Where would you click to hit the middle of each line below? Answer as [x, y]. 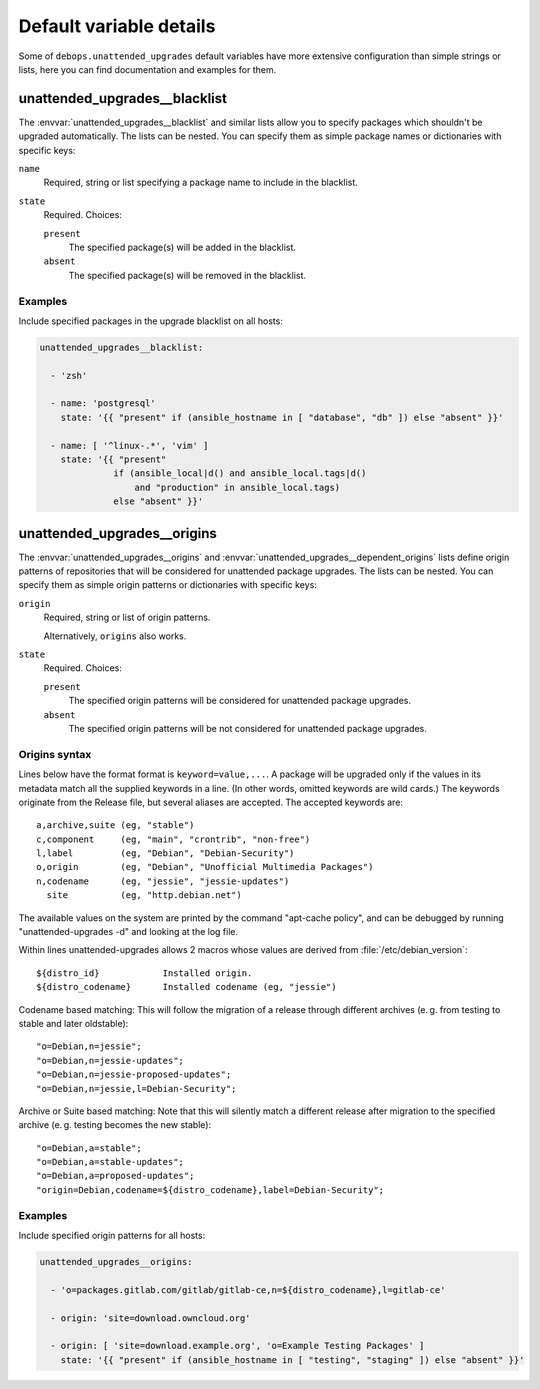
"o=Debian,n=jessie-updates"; [110, 1060]
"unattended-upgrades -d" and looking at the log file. [128, 932]
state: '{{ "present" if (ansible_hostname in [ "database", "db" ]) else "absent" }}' [282, 417]
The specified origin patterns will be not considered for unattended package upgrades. [247, 728]
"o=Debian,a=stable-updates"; [110, 1162]
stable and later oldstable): [73, 1023]
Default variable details [117, 26]
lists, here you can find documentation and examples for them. [147, 69]
